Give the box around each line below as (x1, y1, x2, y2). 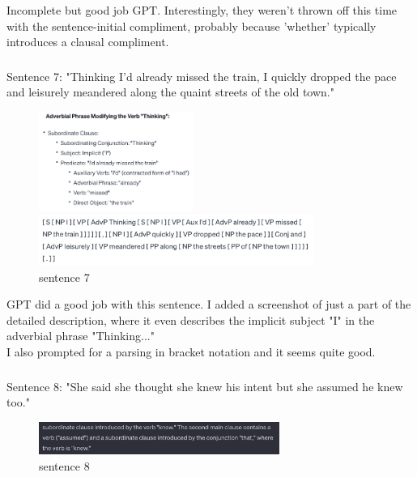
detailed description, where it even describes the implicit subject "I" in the (6, 311, 375, 328)
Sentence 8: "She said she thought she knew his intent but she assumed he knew (6, 377, 403, 394)
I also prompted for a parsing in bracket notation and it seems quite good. (6, 343, 376, 360)
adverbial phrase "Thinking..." (6, 327, 155, 344)
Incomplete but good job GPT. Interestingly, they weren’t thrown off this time (6, 2, 398, 18)
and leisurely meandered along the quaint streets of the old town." (6, 83, 334, 100)
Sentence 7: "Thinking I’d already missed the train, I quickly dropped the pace (6, 67, 397, 84)
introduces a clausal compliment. (6, 33, 169, 50)
